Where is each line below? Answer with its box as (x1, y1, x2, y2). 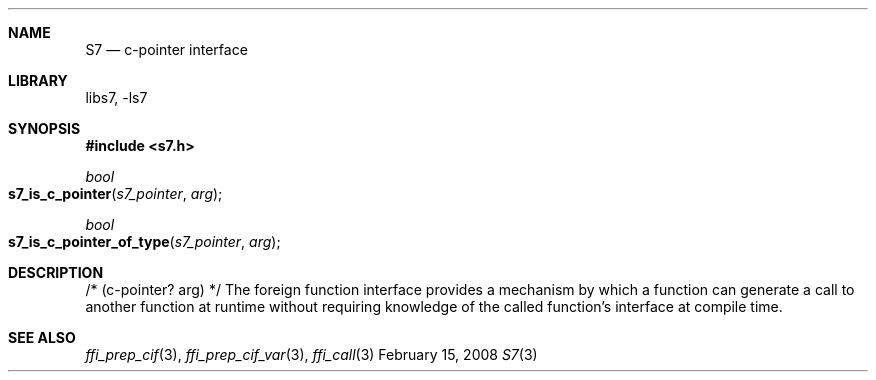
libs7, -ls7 (85, 89, 148, 106)
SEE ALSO (8, 329, 76, 346)
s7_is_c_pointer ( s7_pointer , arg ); (8, 185, 223, 202)
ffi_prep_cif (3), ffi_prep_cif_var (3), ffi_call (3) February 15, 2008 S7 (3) (85, 346, 538, 363)
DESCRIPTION (8, 264, 104, 281)
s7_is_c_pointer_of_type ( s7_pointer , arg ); (8, 233, 281, 250)
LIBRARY (8, 72, 68, 89)
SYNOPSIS (8, 120, 81, 137)
